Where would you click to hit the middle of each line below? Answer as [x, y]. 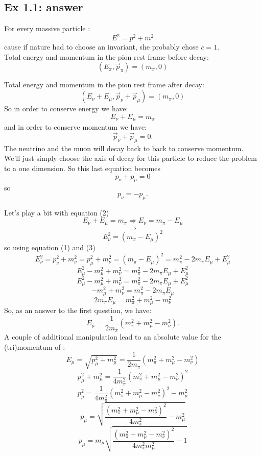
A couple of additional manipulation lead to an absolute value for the [113, 337]
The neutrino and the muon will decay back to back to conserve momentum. [124, 148]
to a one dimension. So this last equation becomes [82, 168]
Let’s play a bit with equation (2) [57, 212]
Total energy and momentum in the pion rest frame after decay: [104, 85]
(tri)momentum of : [35, 346]
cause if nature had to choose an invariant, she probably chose [101, 47]
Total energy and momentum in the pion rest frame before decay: [106, 56]
